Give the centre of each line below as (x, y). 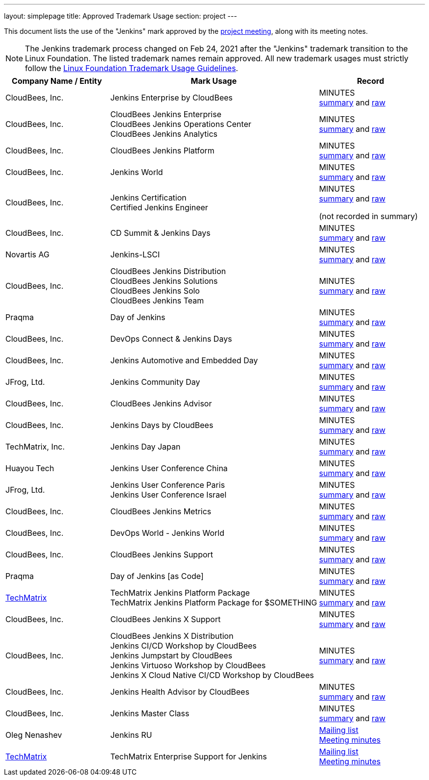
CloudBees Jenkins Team (157, 301)
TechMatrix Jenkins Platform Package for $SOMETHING (214, 603)
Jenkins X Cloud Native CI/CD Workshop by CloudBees (212, 675)
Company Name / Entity (57, 81)
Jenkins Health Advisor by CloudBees (180, 692)
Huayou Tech (30, 468)
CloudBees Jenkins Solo (155, 291)
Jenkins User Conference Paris (168, 485)
